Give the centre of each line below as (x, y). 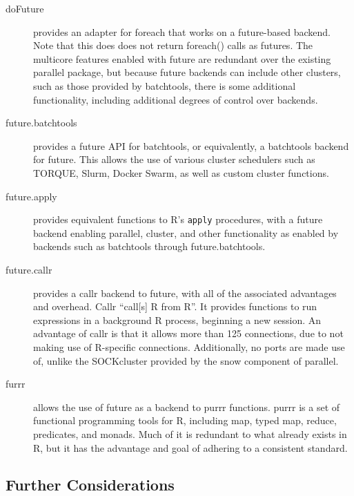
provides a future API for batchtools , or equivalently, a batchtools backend (191, 145)
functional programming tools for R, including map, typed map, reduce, (185, 420)
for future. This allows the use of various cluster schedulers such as (174, 159)
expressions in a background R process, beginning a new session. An (177, 319)
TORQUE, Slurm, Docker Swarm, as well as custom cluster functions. (181, 172)
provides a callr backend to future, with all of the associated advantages (185, 293)
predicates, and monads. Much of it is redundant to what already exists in (190, 433)
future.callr (29, 269)
